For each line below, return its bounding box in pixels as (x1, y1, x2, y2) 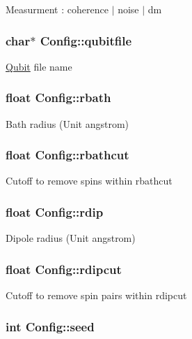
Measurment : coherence (6, 2, 109, 16)
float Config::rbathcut (6, 146, 129, 164)
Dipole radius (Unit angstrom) (6, 231, 136, 245)
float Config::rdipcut (6, 260, 122, 277)
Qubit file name (6, 59, 72, 73)
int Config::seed (6, 317, 95, 335)
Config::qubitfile (40, 31, 132, 49)
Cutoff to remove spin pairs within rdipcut (6, 288, 187, 303)
